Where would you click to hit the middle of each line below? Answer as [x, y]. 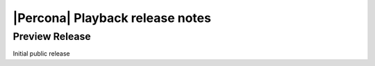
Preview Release [52, 36]
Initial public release [42, 54]
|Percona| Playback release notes [112, 18]
